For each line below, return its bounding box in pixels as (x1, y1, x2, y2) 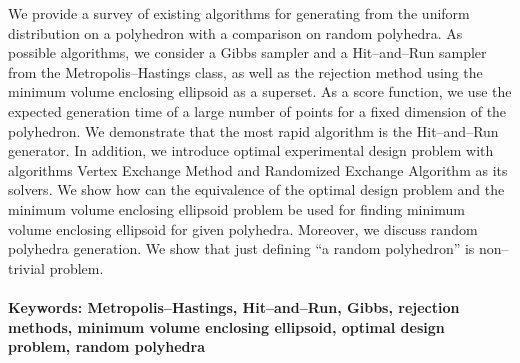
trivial (8, 257, 46, 278)
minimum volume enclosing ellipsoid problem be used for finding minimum (8, 198, 465, 219)
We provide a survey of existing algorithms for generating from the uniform (8, 3, 470, 23)
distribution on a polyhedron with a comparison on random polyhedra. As (8, 22, 463, 43)
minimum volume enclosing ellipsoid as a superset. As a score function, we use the (8, 81, 512, 102)
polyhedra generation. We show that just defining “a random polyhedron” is (8, 238, 475, 259)
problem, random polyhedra (8, 336, 205, 357)
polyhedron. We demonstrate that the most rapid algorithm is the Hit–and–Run (8, 120, 499, 141)
